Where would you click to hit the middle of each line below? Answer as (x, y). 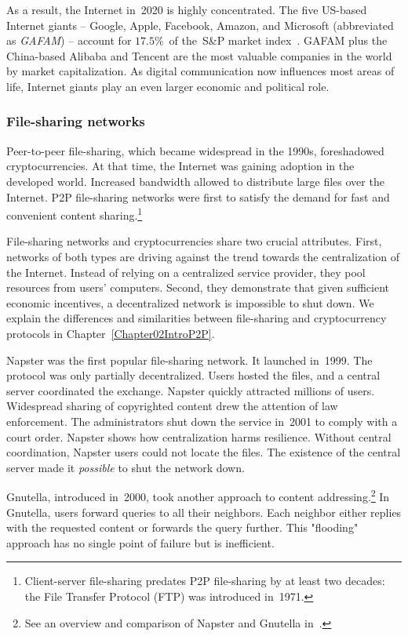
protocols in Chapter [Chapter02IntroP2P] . (111, 333)
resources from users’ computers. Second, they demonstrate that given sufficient (198, 287)
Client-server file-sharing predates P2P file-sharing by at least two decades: (205, 581)
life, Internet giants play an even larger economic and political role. (168, 86)
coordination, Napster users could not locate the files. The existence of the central (204, 452)
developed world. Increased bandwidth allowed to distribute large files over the (195, 181)
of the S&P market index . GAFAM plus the (278, 40)
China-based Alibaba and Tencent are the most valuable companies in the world (199, 55)
